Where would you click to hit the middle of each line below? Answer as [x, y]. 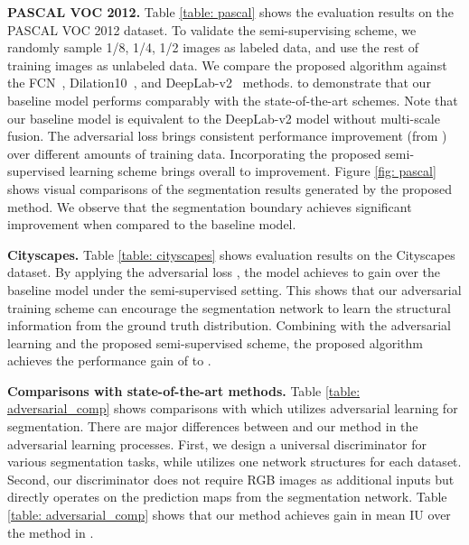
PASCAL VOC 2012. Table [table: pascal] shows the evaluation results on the [231, 12]
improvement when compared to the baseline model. [152, 224]
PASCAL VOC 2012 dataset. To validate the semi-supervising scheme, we [212, 29]
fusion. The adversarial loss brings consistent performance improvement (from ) [227, 136]
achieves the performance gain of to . [109, 360]
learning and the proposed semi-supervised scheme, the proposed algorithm [215, 342]
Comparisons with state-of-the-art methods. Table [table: [184, 390]
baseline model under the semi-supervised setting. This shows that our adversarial [234, 289]
